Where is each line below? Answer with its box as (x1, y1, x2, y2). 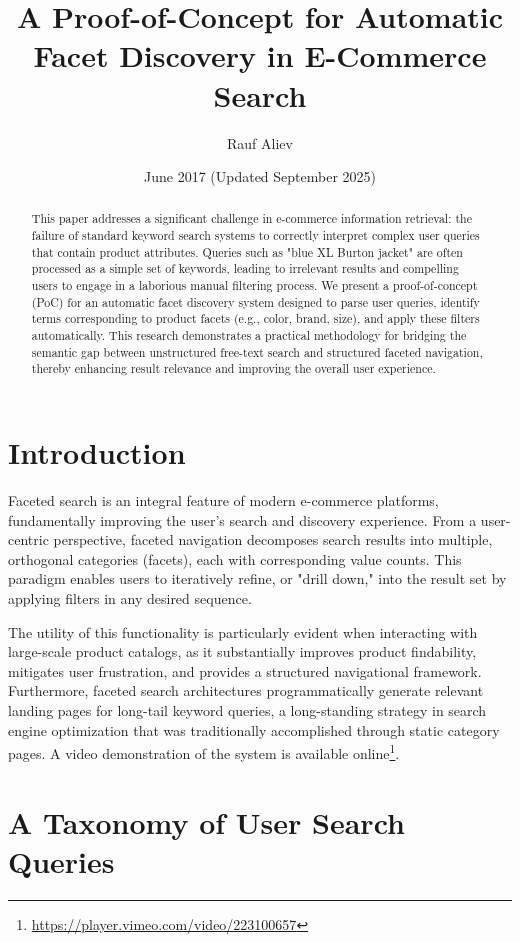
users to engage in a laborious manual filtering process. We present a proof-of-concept (31, 277, 478, 294)
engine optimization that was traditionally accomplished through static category (8, 719, 500, 740)
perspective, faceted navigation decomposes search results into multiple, (53, 529, 493, 550)
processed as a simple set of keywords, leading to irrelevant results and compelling (31, 260, 459, 277)
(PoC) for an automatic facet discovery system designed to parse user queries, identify (31, 293, 480, 310)
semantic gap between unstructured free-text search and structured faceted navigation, (31, 343, 483, 360)
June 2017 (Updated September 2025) (143, 166, 377, 187)
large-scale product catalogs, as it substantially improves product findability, (8, 641, 477, 662)
